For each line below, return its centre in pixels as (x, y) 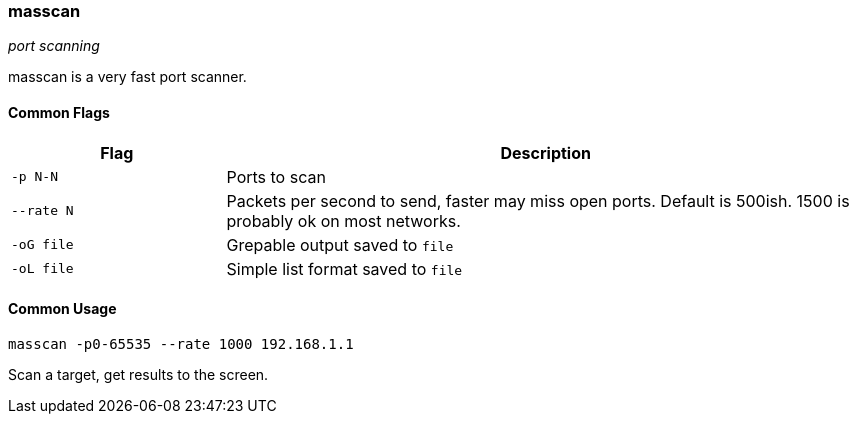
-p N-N (34, 177)
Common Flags (59, 112)
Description (545, 152)
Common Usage (62, 309)
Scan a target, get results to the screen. (138, 374)
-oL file (42, 269)
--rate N (42, 211)
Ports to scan (276, 176)
